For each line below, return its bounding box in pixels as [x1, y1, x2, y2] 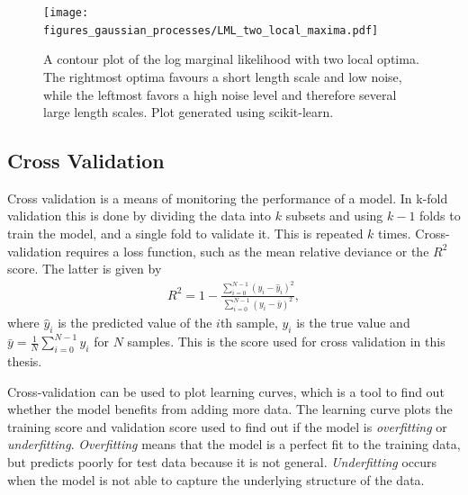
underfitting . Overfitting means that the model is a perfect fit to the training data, [7, 435, 461, 454]
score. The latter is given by [7, 259, 162, 278]
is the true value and [296, 313, 410, 332]
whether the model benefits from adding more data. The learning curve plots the [7, 400, 453, 418]
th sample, [220, 313, 278, 332]
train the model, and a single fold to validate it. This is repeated [7, 224, 364, 243]
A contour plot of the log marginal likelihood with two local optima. [43, 49, 419, 68]
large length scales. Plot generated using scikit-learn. [43, 103, 334, 121]
